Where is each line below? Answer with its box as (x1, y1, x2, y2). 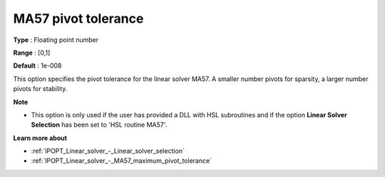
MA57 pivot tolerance (13, 11, 144, 26)
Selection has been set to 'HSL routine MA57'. (31, 121, 168, 129)
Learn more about (13, 134, 68, 142)
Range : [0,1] (13, 48, 51, 57)
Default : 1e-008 (13, 61, 62, 70)
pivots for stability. (13, 85, 68, 93)
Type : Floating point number (13, 36, 99, 44)
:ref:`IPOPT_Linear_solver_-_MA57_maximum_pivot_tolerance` (31, 156, 212, 165)
